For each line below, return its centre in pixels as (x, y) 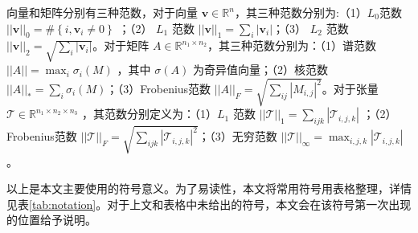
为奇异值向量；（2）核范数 (260, 69)
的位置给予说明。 (51, 220)
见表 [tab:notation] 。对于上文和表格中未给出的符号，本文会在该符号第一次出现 (209, 204)
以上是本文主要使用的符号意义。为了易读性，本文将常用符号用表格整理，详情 (209, 188)
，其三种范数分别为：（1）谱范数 (292, 45)
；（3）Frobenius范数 (159, 89)
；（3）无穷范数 (238, 136)
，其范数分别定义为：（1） (150, 114)
